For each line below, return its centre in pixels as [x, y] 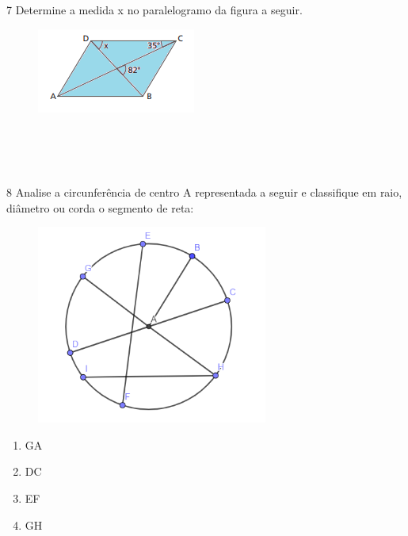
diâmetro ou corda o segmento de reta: [100, 207]
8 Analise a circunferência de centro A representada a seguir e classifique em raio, [204, 191]
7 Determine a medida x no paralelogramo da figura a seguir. [154, 10]
